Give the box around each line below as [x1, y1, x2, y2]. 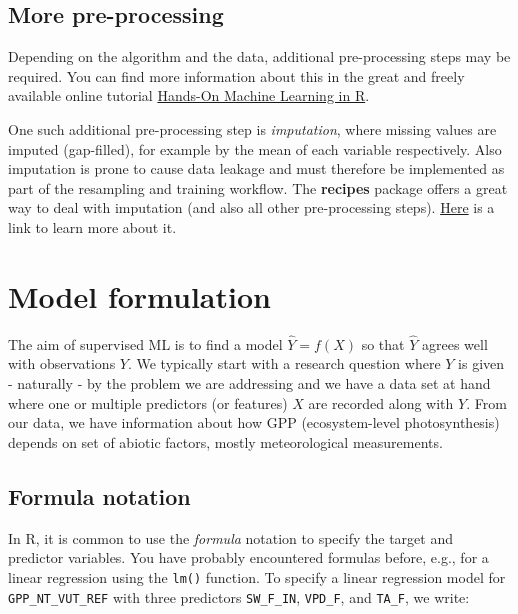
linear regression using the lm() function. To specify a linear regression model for [8, 566, 506, 587]
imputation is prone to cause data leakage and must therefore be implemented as [8, 158, 505, 179]
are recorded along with [308, 392, 454, 413]
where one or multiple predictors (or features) [8, 392, 288, 413]
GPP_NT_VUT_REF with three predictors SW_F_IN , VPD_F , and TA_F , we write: [8, 586, 470, 607]
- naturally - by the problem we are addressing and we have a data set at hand [8, 373, 491, 394]
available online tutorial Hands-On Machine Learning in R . [8, 85, 370, 106]
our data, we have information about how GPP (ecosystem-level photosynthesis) [8, 412, 500, 433]
